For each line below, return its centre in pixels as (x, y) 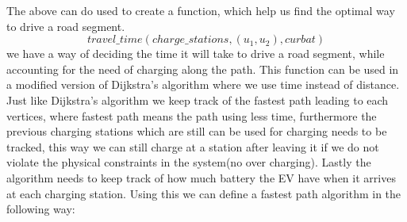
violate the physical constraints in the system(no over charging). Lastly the (189, 162)
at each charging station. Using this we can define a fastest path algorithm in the (204, 193)
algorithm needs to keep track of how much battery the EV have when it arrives (201, 177)
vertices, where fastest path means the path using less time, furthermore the (192, 115)
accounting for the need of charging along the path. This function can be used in (203, 69)
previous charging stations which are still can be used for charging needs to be (197, 131)
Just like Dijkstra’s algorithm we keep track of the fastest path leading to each (198, 100)
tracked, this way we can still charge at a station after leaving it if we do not (193, 146)
